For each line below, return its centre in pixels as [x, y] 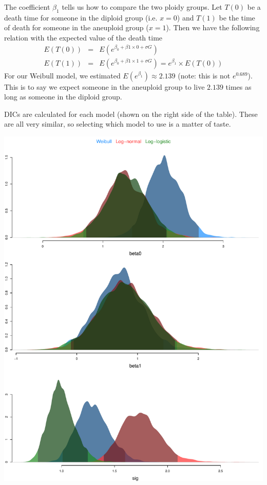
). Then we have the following [213, 27]
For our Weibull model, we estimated [62, 75]
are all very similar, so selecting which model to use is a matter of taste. [118, 124]
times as [239, 86]
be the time [237, 17]
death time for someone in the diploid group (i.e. [81, 17]
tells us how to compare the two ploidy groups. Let [142, 7]
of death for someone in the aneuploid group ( [77, 27]
